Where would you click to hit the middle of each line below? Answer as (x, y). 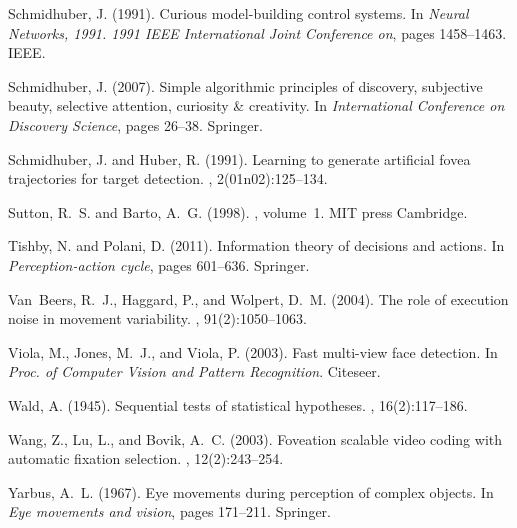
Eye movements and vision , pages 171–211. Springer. (169, 511)
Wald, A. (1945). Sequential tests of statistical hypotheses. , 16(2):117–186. (238, 404)
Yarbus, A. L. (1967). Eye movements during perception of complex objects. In (251, 491)
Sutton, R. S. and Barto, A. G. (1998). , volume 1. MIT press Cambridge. (238, 211)
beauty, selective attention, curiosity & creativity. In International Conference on (256, 105)
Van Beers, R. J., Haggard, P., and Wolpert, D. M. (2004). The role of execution (258, 298)
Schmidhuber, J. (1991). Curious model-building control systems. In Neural (238, 13)
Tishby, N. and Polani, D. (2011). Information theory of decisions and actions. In (256, 245)
